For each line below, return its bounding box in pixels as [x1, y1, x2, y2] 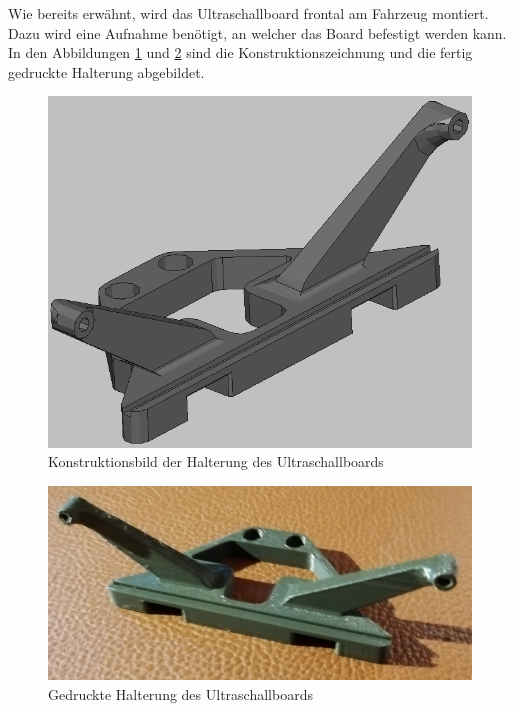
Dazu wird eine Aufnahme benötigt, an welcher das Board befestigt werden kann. [8, 22, 507, 43]
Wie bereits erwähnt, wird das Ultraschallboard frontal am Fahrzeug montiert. [8, 3, 489, 23]
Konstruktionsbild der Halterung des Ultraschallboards [48, 451, 384, 472]
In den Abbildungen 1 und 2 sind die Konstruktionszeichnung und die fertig [8, 42, 473, 63]
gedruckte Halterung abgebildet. [8, 61, 205, 82]
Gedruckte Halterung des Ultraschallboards [48, 683, 313, 704]
